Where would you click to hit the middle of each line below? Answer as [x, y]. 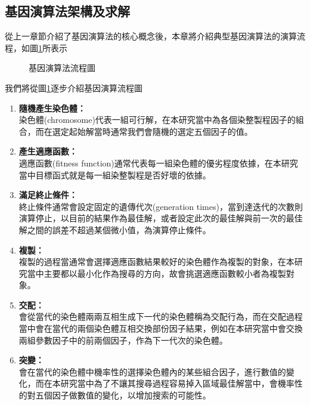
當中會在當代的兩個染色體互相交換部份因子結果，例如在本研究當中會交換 [161, 328]
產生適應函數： [48, 151]
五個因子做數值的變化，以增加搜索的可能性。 [123, 395]
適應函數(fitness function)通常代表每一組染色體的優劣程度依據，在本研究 [158, 163]
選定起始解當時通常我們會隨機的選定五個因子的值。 [152, 131]
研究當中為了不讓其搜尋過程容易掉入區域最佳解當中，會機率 [177, 383]
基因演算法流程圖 [62, 68]
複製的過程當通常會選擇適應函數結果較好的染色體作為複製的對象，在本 [156, 262]
